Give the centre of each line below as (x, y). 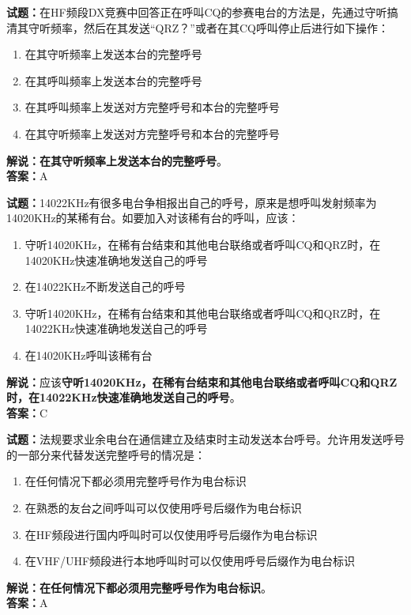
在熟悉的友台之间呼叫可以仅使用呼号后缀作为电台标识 (163, 508)
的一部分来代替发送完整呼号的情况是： (106, 454)
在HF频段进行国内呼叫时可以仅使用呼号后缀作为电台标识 (171, 534)
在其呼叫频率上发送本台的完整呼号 (113, 80)
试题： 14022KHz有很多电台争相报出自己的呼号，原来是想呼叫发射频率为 (192, 202)
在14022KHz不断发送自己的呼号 (105, 287)
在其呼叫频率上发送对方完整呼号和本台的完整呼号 (152, 107)
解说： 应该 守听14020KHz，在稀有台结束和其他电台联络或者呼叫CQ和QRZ (202, 381)
